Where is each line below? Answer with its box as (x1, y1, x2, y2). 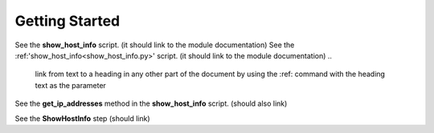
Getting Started (14, 12, 121, 30)
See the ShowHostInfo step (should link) (14, 113, 150, 123)
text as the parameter (35, 80, 106, 90)
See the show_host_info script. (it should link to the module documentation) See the (14, 40, 295, 50)
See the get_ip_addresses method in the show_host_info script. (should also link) (14, 99, 288, 108)
